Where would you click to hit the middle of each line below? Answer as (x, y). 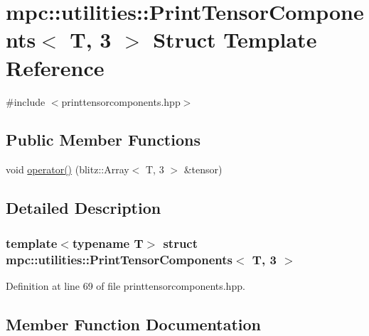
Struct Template (235, 39)
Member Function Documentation (134, 324)
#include (26, 101)
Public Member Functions (103, 140)
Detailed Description (84, 208)
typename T (108, 243)
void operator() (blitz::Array (68, 169)
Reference (55, 67)
